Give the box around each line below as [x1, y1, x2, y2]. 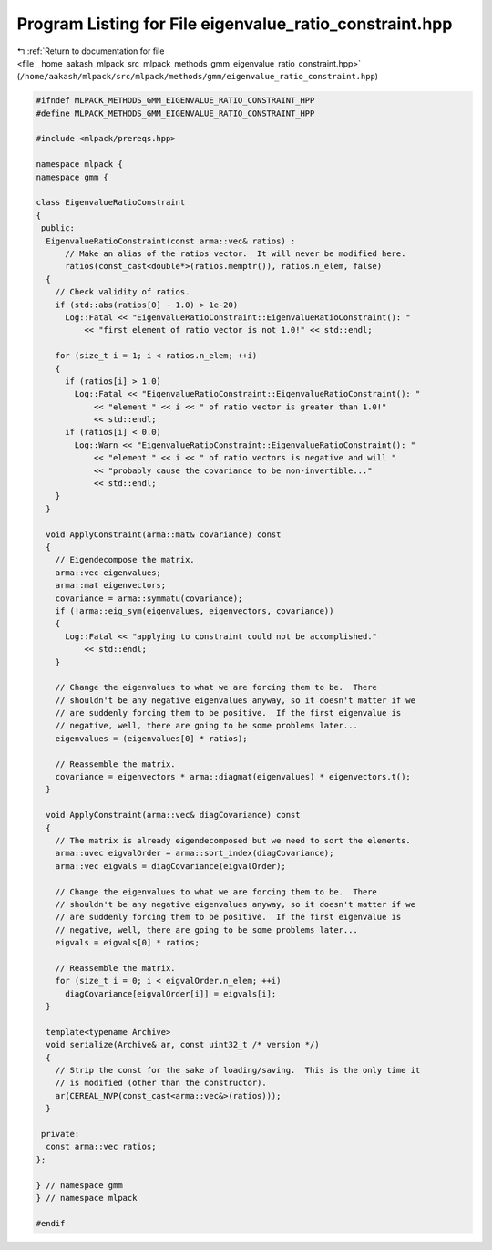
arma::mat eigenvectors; [55, 580, 167, 591]
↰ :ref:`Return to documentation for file [16, 46, 165, 57]
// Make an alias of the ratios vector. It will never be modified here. [65, 249, 406, 259]
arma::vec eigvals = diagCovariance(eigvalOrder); [55, 861, 286, 871]
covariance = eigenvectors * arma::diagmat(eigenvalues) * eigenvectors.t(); [55, 771, 412, 782]
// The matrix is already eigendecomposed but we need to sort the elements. [55, 835, 412, 845]
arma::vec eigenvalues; [55, 567, 161, 578]
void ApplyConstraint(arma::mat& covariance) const [46, 529, 282, 540]
